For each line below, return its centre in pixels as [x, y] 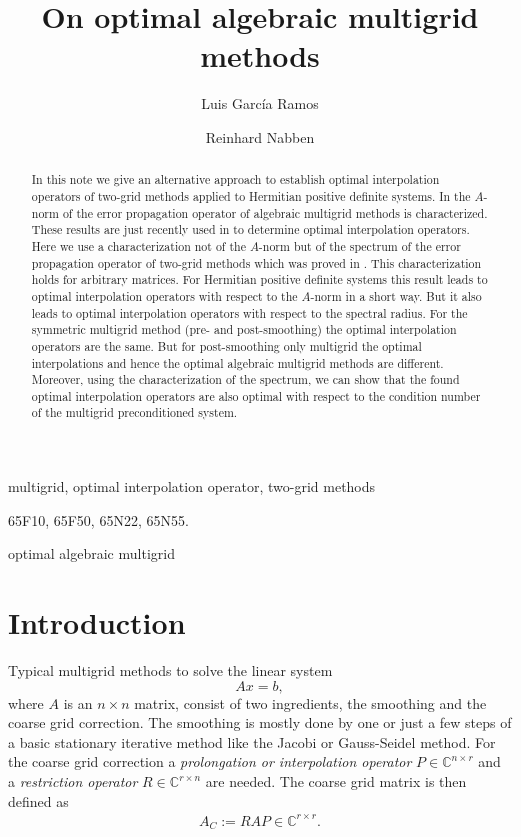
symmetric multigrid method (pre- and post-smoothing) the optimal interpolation [244, 329]
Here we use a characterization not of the [138, 245]
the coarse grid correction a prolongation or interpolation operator [210, 761]
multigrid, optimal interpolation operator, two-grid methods [192, 486]
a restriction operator [73, 781]
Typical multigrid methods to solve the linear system [170, 670]
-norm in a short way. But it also [396, 295]
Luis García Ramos [260, 103]
